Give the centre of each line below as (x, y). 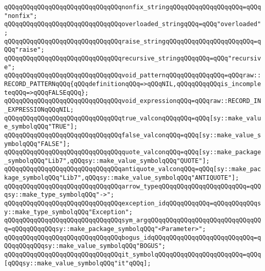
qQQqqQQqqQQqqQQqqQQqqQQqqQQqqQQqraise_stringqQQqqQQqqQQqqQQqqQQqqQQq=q (133, 41)
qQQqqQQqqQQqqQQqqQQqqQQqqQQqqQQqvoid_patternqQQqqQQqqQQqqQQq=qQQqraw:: (133, 76)
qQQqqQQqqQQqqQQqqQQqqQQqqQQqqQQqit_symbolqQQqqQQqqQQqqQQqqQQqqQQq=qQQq (133, 255)
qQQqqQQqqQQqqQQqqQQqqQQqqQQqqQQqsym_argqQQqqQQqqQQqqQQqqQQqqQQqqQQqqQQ (133, 221)
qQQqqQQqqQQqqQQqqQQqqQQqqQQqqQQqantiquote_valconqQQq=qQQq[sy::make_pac (133, 169)
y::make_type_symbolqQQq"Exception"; (68, 212)
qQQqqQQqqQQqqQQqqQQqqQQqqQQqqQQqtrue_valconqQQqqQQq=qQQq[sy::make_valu (133, 118)
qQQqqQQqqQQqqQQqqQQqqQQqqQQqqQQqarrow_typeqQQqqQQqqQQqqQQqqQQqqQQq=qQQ (133, 186)
